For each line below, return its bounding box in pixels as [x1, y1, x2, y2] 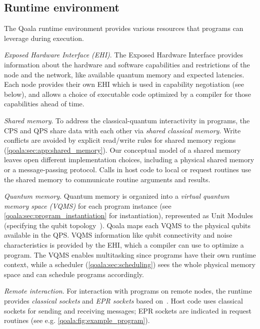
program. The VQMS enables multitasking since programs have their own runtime [4, 249, 256, 260]
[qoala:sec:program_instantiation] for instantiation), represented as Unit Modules [4, 210, 253, 221]
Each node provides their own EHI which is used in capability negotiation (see [4, 79, 244, 89]
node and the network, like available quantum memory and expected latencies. [4, 69, 244, 79]
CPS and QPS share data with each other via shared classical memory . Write [4, 125, 241, 135]
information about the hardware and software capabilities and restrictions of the [4, 59, 250, 69]
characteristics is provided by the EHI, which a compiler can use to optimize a [4, 240, 244, 250]
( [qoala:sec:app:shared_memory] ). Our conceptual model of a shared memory [4, 144, 241, 155]
